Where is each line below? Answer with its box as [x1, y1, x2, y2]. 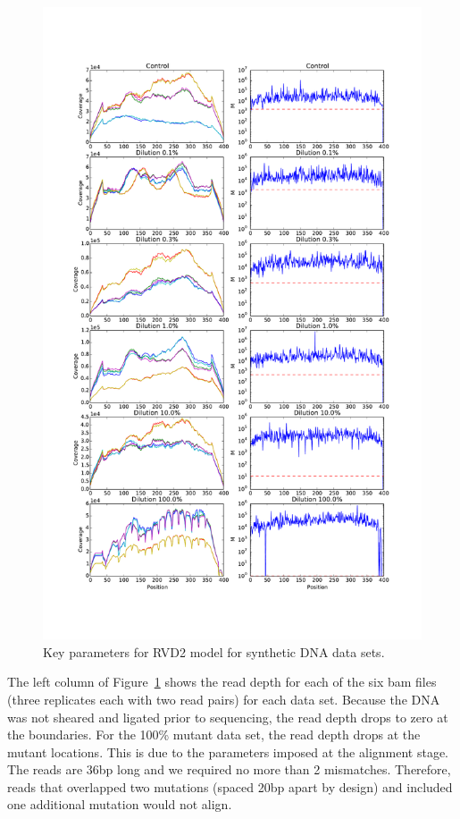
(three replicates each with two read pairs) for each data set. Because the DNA [7, 689, 440, 708]
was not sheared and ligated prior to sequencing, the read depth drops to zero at [7, 707, 448, 726]
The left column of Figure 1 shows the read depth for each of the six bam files [7, 672, 437, 691]
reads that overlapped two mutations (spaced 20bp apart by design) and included [7, 777, 453, 796]
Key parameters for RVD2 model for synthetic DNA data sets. [43, 642, 385, 661]
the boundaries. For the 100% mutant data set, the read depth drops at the [7, 725, 421, 744]
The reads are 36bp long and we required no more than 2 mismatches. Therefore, [7, 760, 451, 779]
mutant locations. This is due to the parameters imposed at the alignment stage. [7, 742, 449, 761]
